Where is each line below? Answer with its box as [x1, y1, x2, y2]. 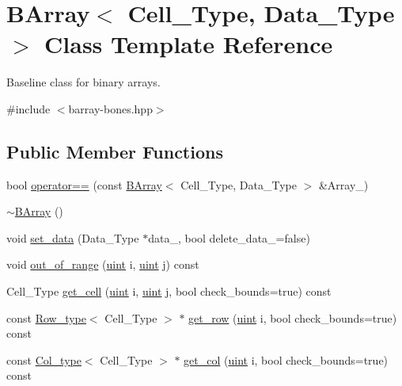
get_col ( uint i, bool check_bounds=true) [184, 351, 389, 368]
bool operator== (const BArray [6, 176, 162, 193]
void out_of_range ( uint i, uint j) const [6, 256, 199, 273]
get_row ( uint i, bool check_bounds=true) [188, 309, 397, 326]
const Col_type [6, 351, 82, 368]
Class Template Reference [44, 28, 333, 60]
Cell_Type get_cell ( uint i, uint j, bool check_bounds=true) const [6, 283, 332, 300]
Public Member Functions [6, 139, 223, 163]
